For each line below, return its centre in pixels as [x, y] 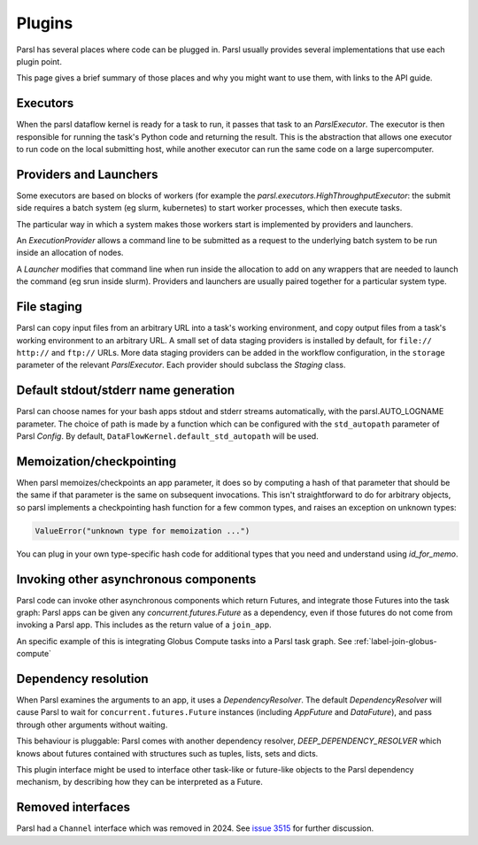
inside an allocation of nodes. [70, 253]
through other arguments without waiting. [92, 725]
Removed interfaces [73, 807]
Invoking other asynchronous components [136, 579]
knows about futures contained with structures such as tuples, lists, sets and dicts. [167, 753]
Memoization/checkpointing [96, 461]
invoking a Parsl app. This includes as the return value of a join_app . [144, 625]
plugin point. [39, 61]
